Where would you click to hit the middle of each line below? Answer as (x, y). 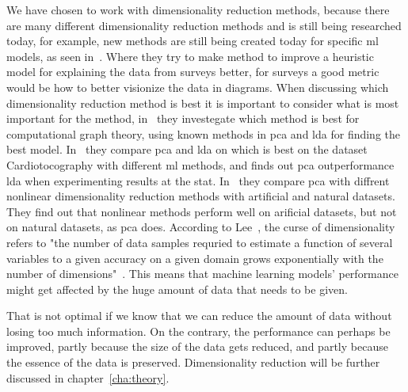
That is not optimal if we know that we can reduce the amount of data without (199, 316)
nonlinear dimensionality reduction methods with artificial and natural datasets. (201, 196)
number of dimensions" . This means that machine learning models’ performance (202, 274)
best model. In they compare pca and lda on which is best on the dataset (187, 149)
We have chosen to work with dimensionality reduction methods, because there (198, 10)
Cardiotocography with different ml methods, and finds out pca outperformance (200, 164)
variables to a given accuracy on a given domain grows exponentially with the (195, 258)
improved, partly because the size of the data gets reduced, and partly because (197, 346)
